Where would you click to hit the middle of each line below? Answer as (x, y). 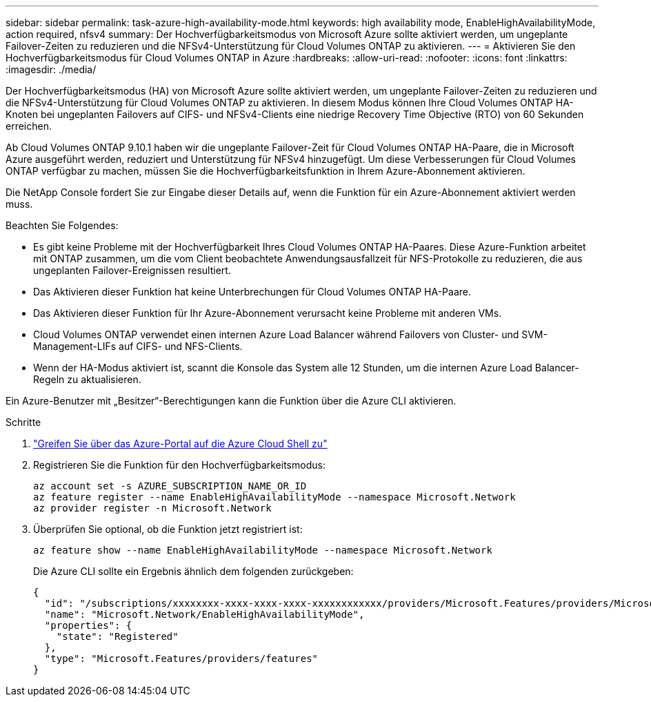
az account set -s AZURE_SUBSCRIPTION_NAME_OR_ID (170, 486)
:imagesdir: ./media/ (51, 69)
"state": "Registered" (117, 636)
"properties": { (88, 625)
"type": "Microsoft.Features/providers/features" (181, 659)
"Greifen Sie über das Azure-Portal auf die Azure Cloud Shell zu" (180, 443)
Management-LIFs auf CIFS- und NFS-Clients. (138, 346)
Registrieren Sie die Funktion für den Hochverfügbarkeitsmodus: (179, 465)
